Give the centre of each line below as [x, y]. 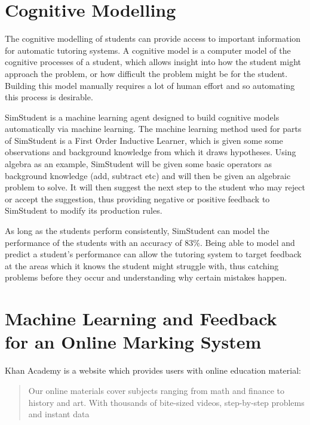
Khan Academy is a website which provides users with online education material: [153, 370]
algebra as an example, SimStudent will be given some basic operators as [138, 164]
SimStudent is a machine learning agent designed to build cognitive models [142, 117]
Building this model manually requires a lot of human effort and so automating [150, 85]
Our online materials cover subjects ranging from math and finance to [156, 390]
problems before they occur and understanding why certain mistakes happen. [146, 277]
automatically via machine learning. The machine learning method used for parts [153, 129]
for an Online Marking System [133, 342]
